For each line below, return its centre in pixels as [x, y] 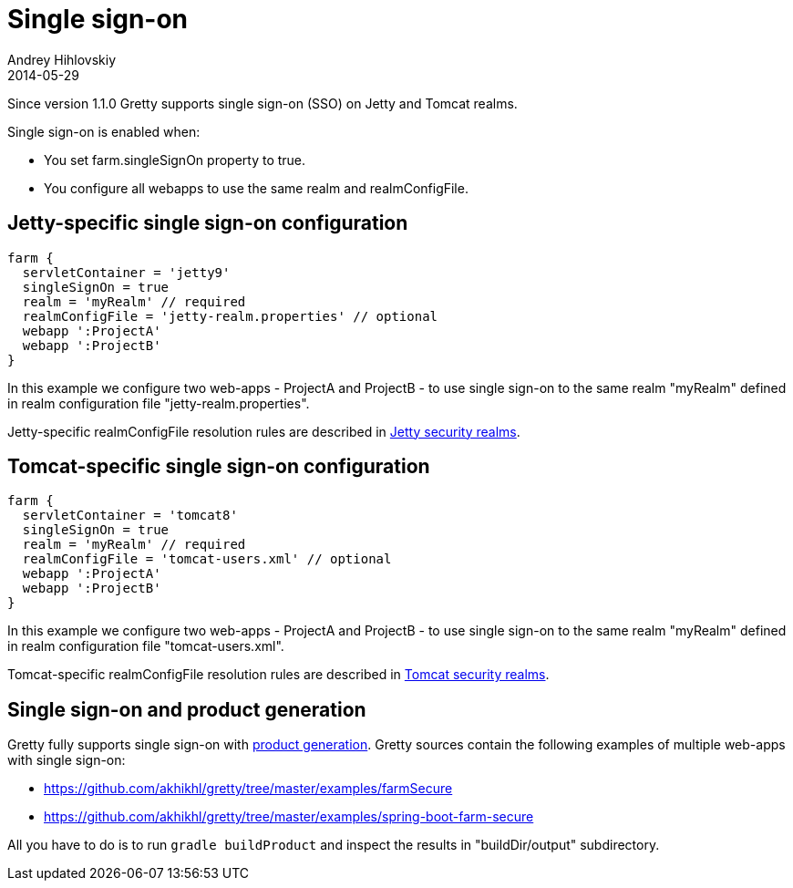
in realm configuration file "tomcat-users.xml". [146, 646]
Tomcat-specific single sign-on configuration [219, 467]
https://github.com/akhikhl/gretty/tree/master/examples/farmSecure [248, 789]
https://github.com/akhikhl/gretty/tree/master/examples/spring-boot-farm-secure [289, 817]
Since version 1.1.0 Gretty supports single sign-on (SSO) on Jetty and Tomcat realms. [263, 103]
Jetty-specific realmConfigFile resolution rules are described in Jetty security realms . [264, 431]
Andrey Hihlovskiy [62, 59]
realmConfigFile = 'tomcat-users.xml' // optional [207, 559]
